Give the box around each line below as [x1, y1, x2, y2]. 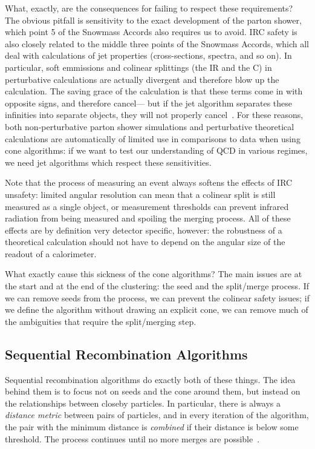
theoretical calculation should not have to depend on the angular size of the [5, 235, 285, 248]
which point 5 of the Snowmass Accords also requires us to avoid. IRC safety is [5, 25, 297, 38]
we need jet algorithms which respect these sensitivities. [5, 156, 212, 168]
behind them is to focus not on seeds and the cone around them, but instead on [5, 385, 300, 398]
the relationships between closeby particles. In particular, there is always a [5, 396, 281, 409]
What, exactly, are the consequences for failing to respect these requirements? [5, 2, 293, 14]
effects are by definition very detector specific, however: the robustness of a [5, 223, 282, 236]
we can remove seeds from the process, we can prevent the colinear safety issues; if [5, 291, 310, 304]
